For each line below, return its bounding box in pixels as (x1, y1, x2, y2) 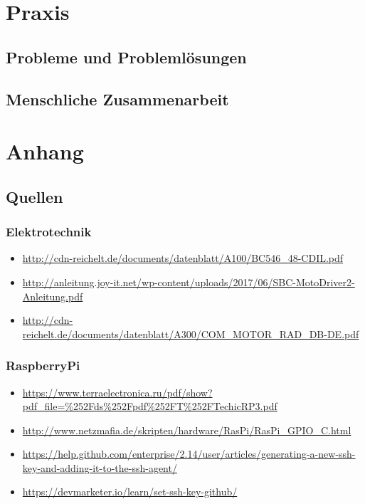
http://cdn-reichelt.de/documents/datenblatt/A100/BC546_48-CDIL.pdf (22, 251, 344, 266)
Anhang (6, 137, 84, 166)
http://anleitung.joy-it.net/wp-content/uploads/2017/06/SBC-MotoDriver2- (22, 274, 355, 289)
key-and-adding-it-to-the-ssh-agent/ (22, 460, 177, 475)
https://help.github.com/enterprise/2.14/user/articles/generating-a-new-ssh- (22, 446, 356, 461)
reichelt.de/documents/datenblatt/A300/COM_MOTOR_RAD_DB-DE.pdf (22, 326, 359, 341)
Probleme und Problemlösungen (6, 46, 247, 68)
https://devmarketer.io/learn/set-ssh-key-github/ (22, 484, 238, 499)
